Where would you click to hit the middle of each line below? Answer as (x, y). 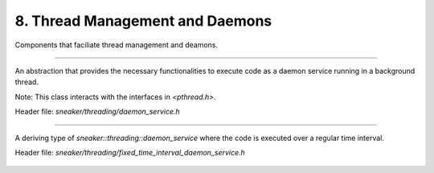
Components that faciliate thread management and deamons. (117, 45)
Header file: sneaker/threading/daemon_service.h (97, 111)
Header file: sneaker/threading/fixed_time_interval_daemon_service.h (130, 152)
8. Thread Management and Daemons (143, 21)
